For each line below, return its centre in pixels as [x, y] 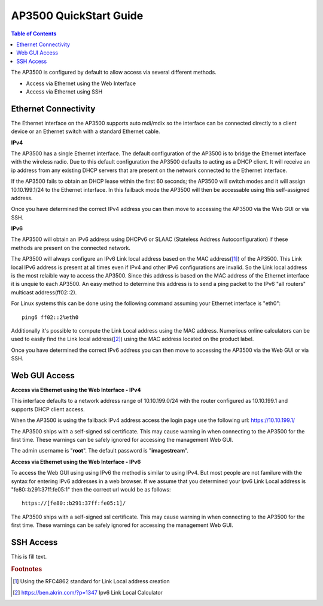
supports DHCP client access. [48, 409]
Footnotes [27, 569]
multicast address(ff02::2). [44, 292]
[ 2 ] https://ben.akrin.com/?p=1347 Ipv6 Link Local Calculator [88, 592]
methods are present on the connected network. [71, 248]
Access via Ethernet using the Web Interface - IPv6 [76, 462]
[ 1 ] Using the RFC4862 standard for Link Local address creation [91, 581]
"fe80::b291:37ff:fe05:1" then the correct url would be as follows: [91, 489]
